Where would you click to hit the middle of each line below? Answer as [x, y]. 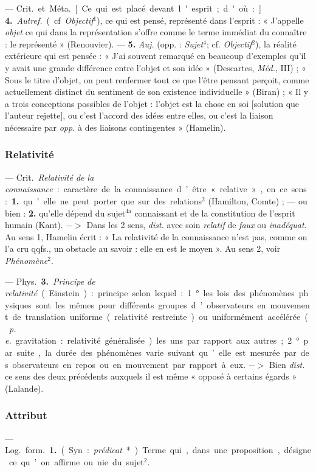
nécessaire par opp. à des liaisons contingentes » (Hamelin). [115, 127]
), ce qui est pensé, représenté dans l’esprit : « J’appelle [200, 20]
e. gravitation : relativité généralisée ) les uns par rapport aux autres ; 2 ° [152, 340]
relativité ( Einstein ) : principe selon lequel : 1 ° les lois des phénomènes [150, 293]
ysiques [18, 304]
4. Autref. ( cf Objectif [49, 20]
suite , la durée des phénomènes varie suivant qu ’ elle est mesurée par [156, 352]
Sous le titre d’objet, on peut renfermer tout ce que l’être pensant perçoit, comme [157, 79]
